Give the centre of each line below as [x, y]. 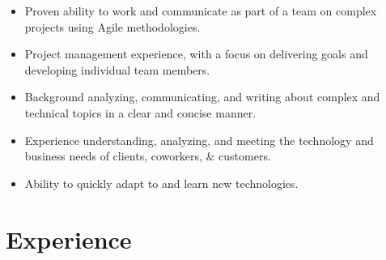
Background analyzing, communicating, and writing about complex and [202, 97]
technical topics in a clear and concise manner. [140, 112]
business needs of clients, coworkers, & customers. [148, 156]
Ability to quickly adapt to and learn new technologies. [161, 183]
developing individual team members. [117, 69]
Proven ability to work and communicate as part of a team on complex [201, 11]
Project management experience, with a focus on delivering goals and [196, 54]
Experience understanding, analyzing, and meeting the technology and [199, 140]
